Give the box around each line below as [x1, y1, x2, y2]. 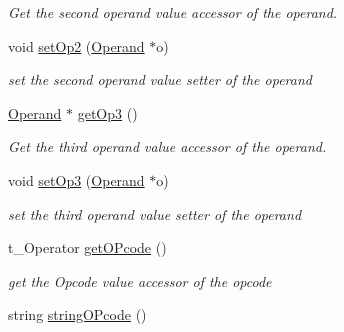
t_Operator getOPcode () [8, 237, 167, 258]
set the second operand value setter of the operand [8, 69, 312, 90]
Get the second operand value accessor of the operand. [8, 2, 338, 22]
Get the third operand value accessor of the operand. [8, 136, 327, 157]
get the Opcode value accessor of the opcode [8, 270, 272, 291]
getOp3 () [77, 102, 138, 123]
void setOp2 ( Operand [8, 35, 145, 56]
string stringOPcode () [8, 304, 147, 325]
